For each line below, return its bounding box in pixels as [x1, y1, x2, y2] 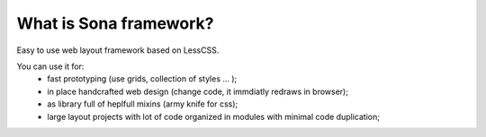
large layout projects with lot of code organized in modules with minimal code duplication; [47, 111, 380, 122]
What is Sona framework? [16, 13, 214, 33]
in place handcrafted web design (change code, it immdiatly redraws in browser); [47, 86, 348, 97]
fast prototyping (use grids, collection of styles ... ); [47, 73, 238, 84]
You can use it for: [16, 61, 85, 72]
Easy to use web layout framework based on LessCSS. [16, 45, 220, 56]
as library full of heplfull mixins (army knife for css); [47, 98, 238, 109]
